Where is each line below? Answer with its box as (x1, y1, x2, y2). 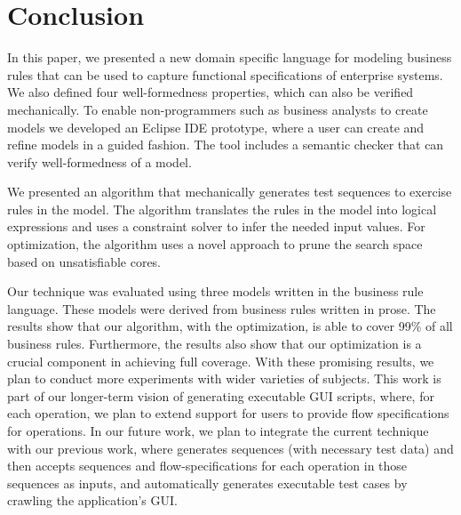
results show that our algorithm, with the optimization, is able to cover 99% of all (7, 317, 453, 335)
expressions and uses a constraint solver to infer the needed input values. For (7, 217, 425, 236)
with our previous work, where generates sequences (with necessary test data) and (7, 439, 454, 457)
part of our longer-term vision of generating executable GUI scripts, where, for (7, 386, 434, 405)
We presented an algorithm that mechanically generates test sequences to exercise (7, 182, 452, 201)
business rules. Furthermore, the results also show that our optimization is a (7, 334, 422, 353)
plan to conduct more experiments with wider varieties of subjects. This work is (7, 369, 441, 388)
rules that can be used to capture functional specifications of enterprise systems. (7, 65, 443, 84)
